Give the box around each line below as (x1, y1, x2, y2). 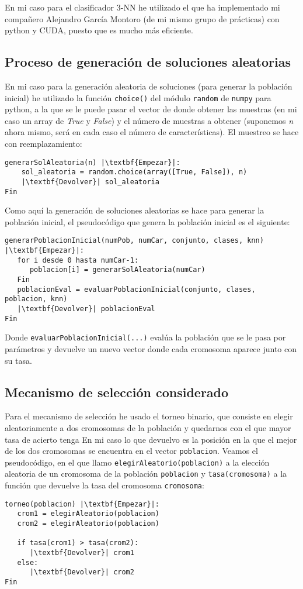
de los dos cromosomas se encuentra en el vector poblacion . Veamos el (5, 445, 258, 457)
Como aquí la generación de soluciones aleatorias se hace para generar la (5, 204, 264, 216)
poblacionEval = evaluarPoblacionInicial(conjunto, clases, (17, 285, 256, 294)
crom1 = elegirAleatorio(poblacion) (17, 509, 159, 518)
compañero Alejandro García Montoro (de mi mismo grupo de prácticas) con (5, 12, 280, 25)
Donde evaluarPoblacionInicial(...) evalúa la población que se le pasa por (5, 331, 286, 343)
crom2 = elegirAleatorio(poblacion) (17, 519, 159, 528)
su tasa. (5, 354, 32, 366)
